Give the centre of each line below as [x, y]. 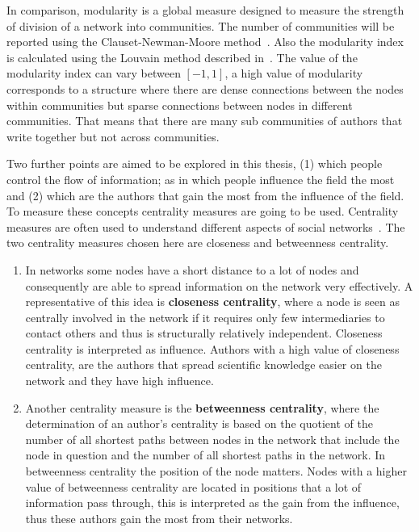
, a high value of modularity [294, 73]
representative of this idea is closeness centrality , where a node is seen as [212, 302]
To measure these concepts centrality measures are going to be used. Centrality [203, 211]
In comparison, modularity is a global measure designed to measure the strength [205, 10]
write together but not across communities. [113, 136]
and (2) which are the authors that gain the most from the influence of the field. [205, 195]
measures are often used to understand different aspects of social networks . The [206, 226]
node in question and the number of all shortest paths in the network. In [205, 455]
